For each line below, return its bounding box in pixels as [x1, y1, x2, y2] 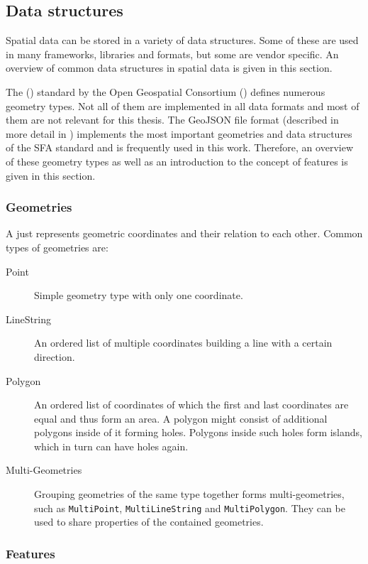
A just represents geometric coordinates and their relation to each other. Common [6, 226, 363, 241]
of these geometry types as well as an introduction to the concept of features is [6, 153, 348, 168]
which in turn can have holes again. [34, 438, 189, 453]
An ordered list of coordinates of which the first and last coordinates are [34, 397, 349, 412]
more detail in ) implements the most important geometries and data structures [6, 126, 352, 141]
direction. [34, 349, 75, 364]
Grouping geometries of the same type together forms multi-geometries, [34, 487, 345, 501]
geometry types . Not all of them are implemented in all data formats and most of [6, 98, 359, 113]
